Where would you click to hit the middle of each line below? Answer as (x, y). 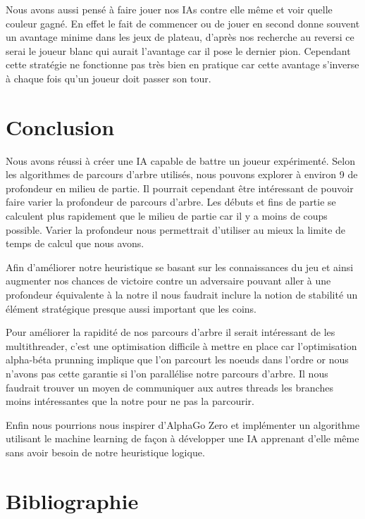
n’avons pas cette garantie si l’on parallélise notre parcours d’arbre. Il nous (167, 373)
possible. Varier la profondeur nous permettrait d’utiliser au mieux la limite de (176, 229)
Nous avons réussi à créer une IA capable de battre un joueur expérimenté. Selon (180, 160)
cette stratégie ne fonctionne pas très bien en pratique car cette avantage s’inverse (182, 64)
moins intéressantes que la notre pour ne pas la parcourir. (130, 401)
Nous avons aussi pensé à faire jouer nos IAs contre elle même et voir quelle (169, 9)
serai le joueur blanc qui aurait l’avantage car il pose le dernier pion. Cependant (178, 50)
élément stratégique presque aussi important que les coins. (131, 308)
